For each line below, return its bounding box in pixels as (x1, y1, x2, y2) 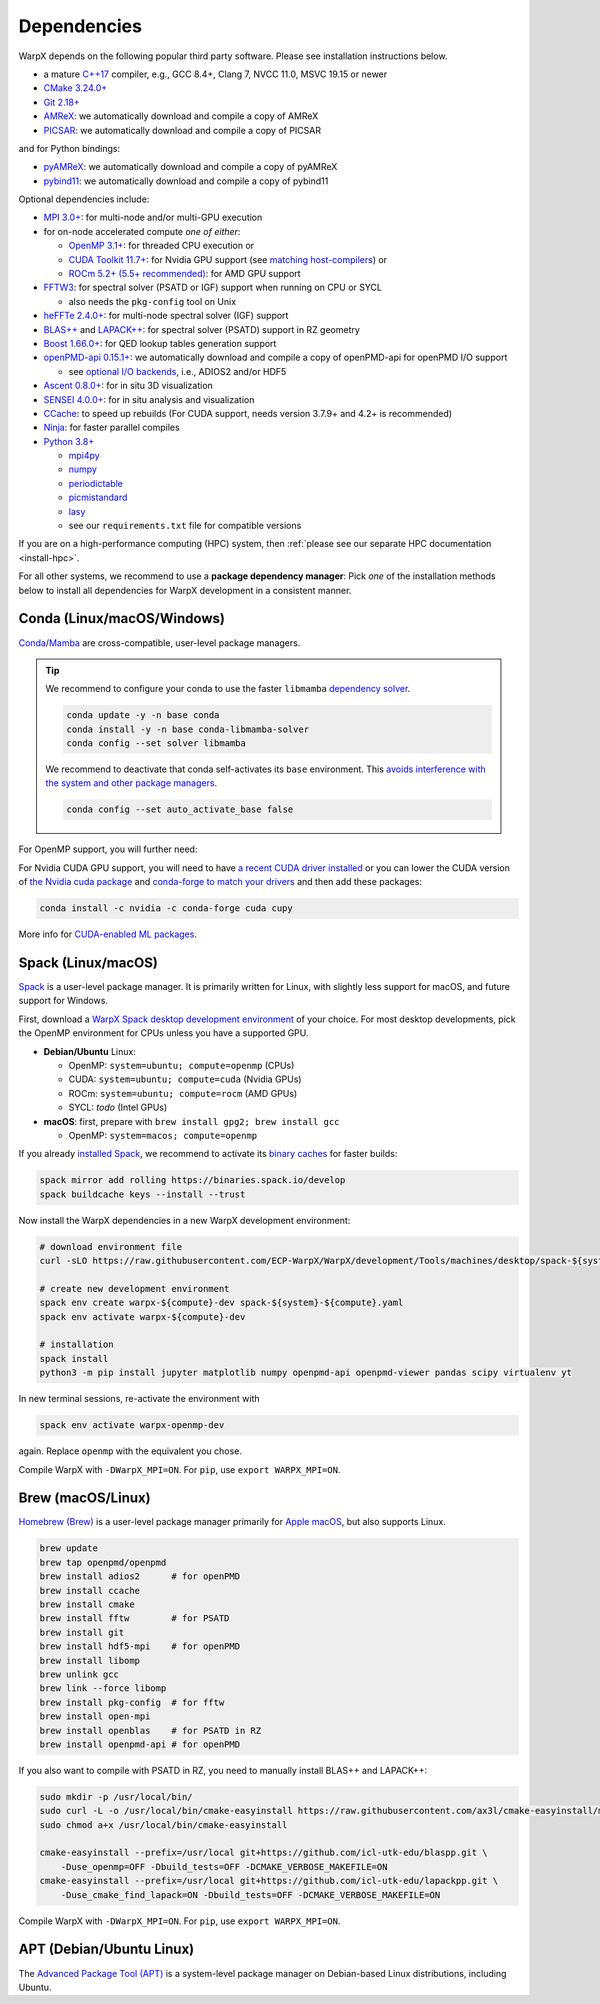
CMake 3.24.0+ (43, 82, 108, 94)
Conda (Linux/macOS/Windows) (18, 610, 225, 627)
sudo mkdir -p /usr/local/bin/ (39, 1791, 194, 1802)
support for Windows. (18, 995, 109, 1007)
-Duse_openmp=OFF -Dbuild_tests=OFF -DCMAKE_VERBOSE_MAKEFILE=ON (60, 1861, 388, 1872)
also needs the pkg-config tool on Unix (68, 295, 237, 307)
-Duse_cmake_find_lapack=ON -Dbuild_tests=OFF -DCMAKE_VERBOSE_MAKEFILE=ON (60, 1889, 441, 1900)
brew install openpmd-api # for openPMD (39, 1738, 240, 1750)
